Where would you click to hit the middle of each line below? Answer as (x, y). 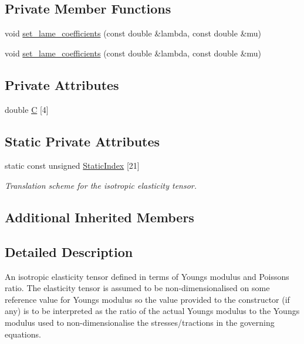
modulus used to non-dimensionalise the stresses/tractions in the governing (140, 322)
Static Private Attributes (82, 141)
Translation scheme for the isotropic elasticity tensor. (101, 185)
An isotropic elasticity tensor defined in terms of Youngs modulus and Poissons (147, 276)
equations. (23, 334)
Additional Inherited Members (99, 217)
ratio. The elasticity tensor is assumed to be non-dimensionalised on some (137, 288)
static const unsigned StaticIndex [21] (72, 166)
